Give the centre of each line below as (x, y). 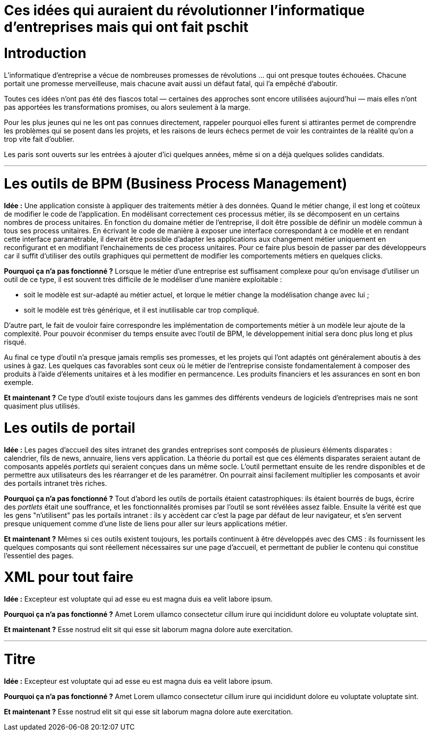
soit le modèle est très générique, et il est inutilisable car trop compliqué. (141, 310)
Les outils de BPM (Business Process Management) (176, 184)
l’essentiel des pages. (39, 555)
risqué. (15, 342)
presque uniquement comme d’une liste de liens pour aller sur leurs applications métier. (146, 523)
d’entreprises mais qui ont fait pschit (126, 27)
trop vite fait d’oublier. (39, 139)
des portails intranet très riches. (56, 483)
